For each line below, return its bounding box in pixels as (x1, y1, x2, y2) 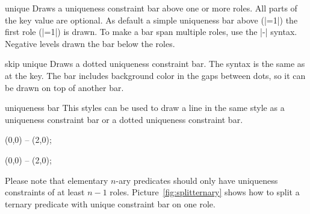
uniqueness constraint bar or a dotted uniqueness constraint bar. (5, 113, 243, 125)
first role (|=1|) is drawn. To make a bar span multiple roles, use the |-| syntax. (5, 25, 297, 38)
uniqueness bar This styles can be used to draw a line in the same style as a (5, 101, 285, 114)
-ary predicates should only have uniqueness (116, 174, 278, 186)
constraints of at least (5, 186, 85, 198)
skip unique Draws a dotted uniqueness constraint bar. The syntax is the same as (5, 57, 305, 70)
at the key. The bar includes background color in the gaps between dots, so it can (5, 69, 306, 81)
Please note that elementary (5, 174, 108, 186)
